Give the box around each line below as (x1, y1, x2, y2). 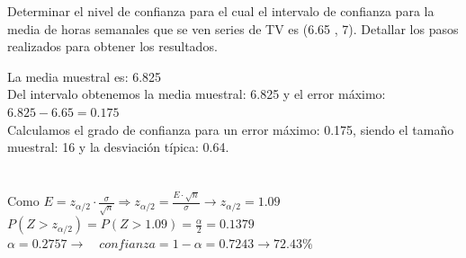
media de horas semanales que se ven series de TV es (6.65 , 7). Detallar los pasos (7, 19, 459, 38)
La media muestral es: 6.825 (7, 67, 162, 85)
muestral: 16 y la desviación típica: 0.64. (7, 138, 229, 156)
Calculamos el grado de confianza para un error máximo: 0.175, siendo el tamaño (7, 120, 454, 138)
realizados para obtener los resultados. (7, 37, 218, 56)
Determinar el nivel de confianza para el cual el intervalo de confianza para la (7, 2, 435, 20)
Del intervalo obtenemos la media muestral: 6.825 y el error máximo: (7, 85, 386, 103)
